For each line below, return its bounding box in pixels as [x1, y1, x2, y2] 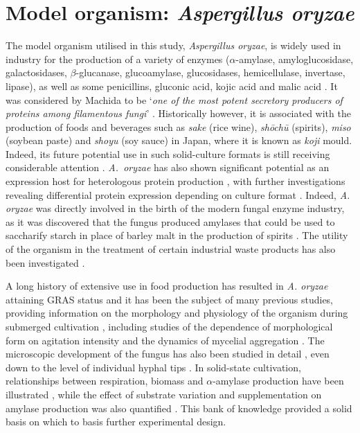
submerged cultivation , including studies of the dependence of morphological [6, 319, 333, 333]
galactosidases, [6, 65, 67, 80]
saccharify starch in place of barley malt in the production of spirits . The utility [6, 228, 348, 242]
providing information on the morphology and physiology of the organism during [6, 306, 348, 320]
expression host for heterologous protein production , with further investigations [6, 174, 345, 188]
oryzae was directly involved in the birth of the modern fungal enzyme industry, [6, 201, 345, 215]
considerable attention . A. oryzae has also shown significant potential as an [6, 160, 330, 175]
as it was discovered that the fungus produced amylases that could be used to [6, 214, 335, 229]
